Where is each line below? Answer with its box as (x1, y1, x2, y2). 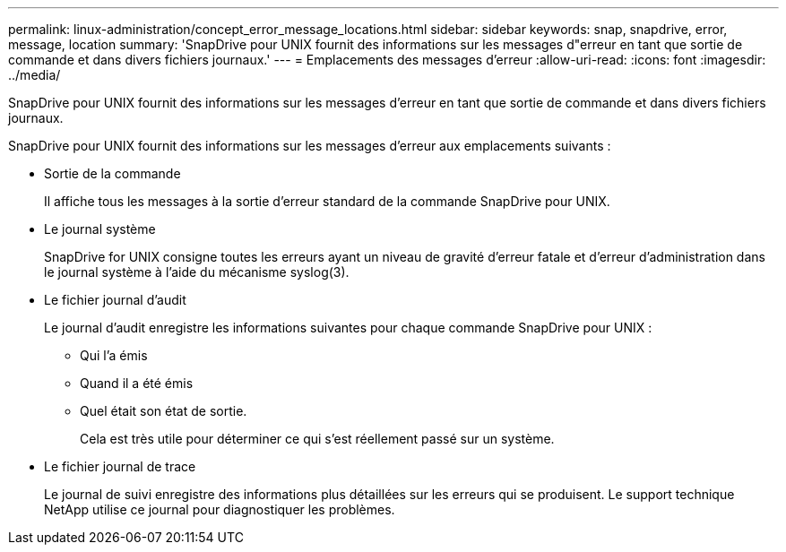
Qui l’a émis (80, 348, 148, 363)
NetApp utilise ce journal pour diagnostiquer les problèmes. (44, 502, 395, 517)
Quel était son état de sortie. (80, 403, 247, 418)
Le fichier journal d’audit (44, 292, 186, 307)
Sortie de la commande (44, 166, 181, 181)
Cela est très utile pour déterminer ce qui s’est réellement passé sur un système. (80, 431, 555, 446)
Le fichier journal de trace (44, 459, 196, 474)
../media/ (8, 67, 61, 82)
